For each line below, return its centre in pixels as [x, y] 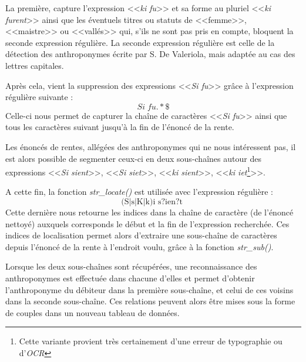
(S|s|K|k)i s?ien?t [152, 202]
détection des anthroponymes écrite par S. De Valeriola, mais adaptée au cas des [150, 54]
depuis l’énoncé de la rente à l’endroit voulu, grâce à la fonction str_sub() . [139, 246]
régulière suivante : [39, 97]
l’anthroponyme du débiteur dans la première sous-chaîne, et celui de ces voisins [149, 289]
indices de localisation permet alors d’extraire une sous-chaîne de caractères [141, 235]
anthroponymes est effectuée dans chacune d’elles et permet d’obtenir [130, 278]
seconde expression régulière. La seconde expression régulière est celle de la [140, 42]
